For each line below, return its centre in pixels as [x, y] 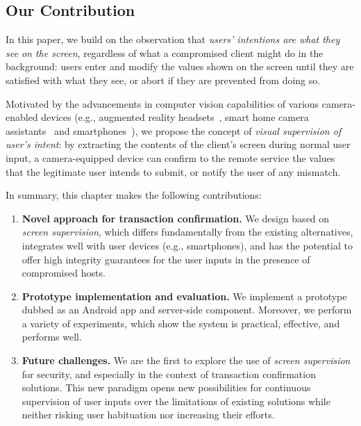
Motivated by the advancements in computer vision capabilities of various [162, 103]
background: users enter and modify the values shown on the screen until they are [180, 66]
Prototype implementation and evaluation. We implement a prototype [184, 296]
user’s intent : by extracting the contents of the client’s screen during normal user [178, 144]
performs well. [52, 337]
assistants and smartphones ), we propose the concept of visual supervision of [174, 130]
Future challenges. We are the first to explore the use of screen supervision [186, 360]
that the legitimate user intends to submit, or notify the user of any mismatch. [173, 171]
